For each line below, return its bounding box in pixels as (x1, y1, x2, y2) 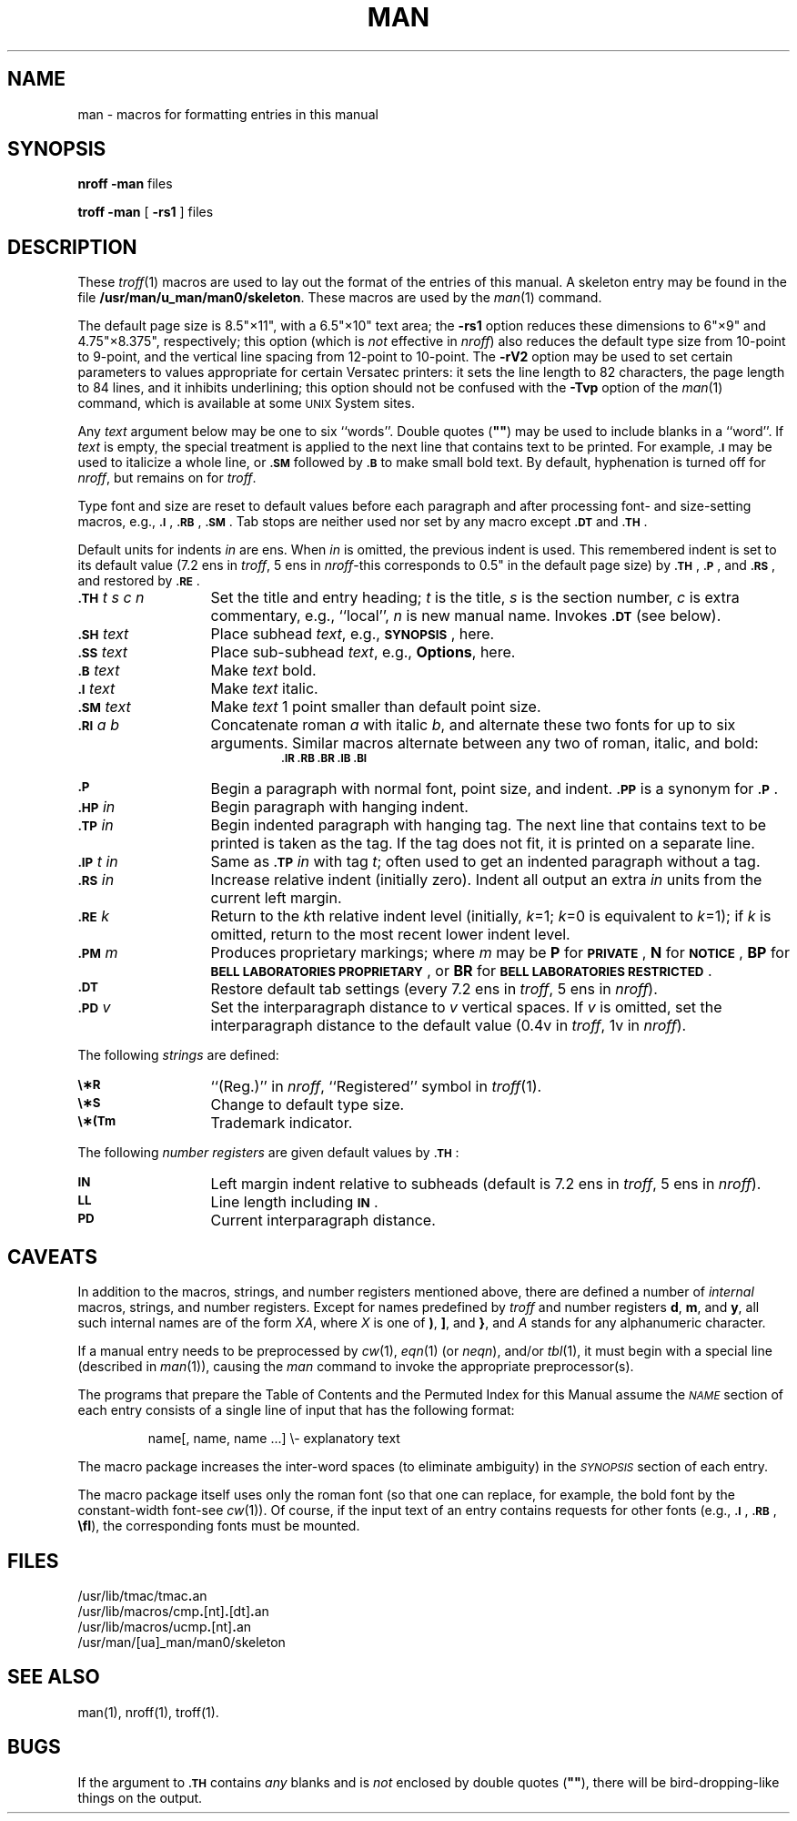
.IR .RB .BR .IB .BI (281, 752, 368, 766)
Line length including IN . (210, 1193, 378, 1212)
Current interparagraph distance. (210, 1211, 436, 1230)
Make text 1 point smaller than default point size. (210, 697, 541, 717)
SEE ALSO (7, 1665, 100, 1689)
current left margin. (210, 889, 342, 908)
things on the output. (77, 1789, 203, 1806)
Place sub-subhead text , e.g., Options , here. (210, 643, 516, 662)
